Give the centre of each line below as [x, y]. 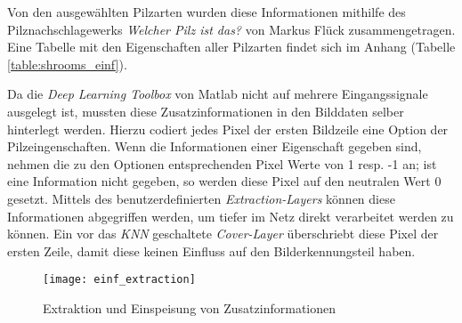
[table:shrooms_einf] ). [67, 64]
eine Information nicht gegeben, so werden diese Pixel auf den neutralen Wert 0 [224, 181]
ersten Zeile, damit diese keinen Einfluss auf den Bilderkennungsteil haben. [211, 250]
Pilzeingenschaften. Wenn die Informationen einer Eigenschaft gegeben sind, [215, 146]
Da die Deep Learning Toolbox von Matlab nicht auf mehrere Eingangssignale [218, 94]
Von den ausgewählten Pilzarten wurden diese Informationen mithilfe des [207, 12]
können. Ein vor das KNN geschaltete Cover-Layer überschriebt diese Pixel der [223, 234]
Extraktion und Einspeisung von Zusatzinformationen [189, 307]
